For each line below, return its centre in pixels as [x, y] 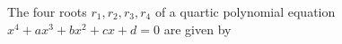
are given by [197, 29]
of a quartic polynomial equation [245, 11]
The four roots [47, 11]
